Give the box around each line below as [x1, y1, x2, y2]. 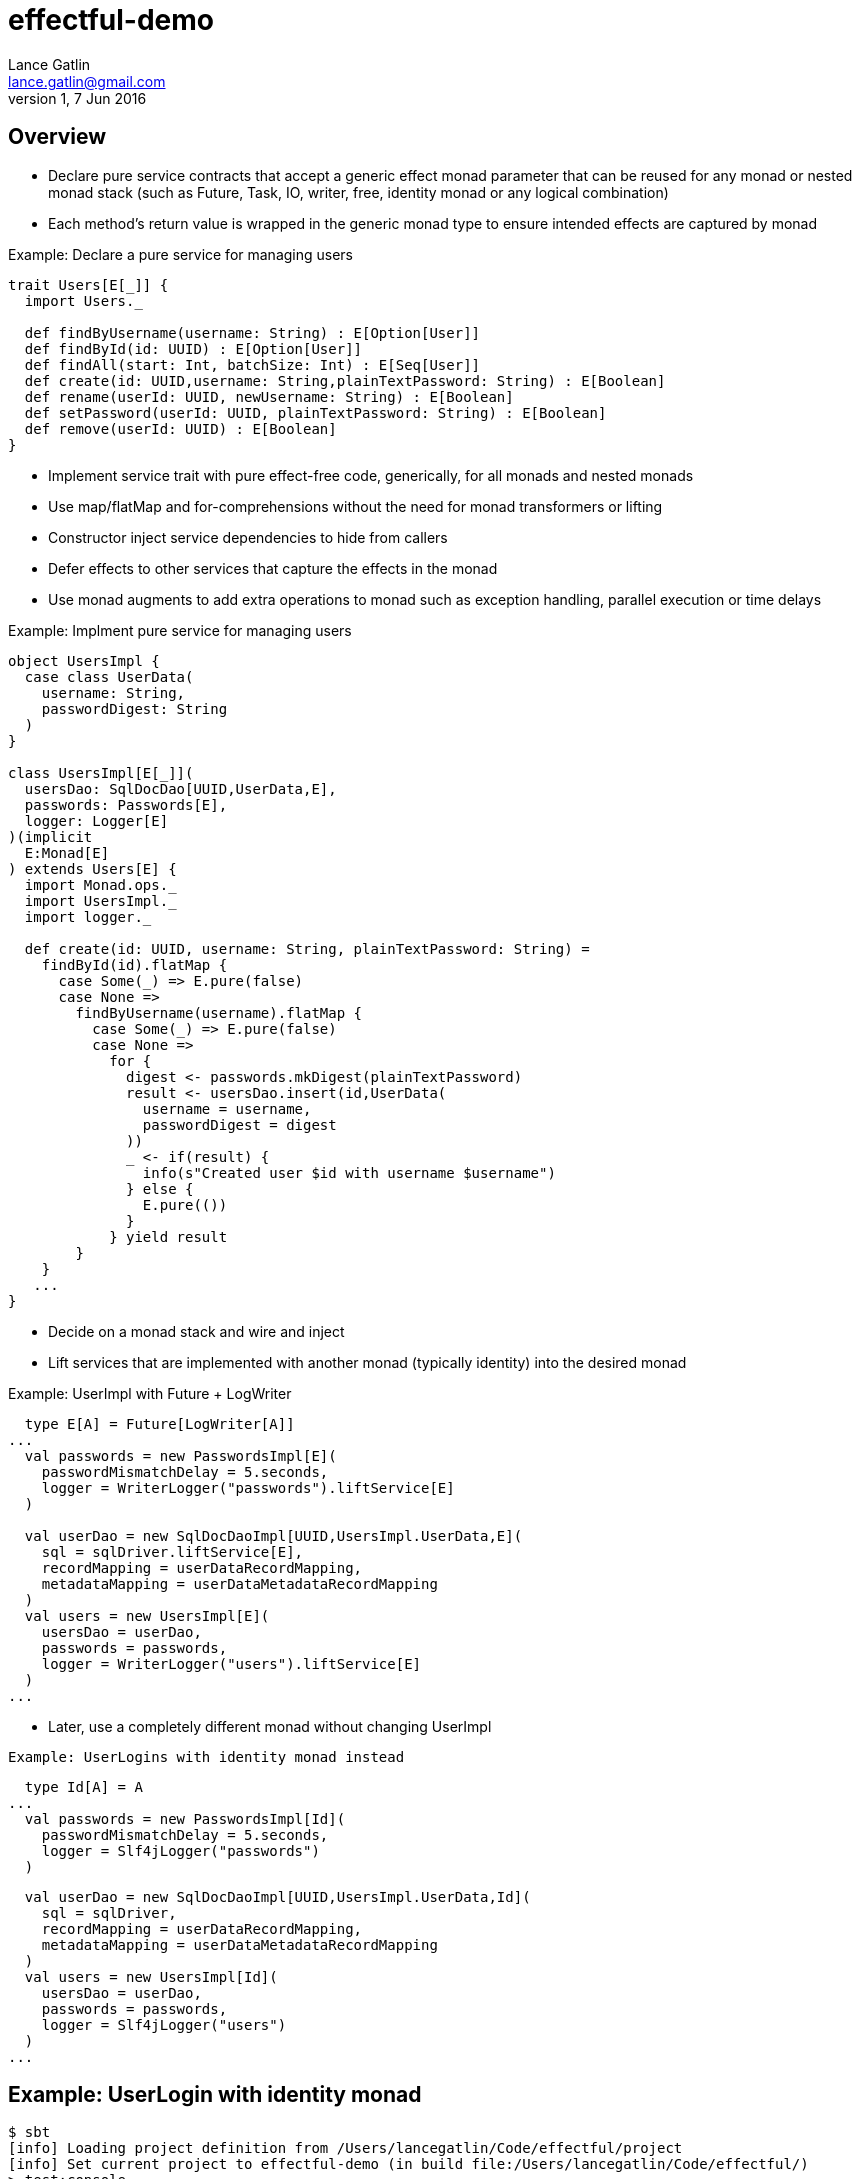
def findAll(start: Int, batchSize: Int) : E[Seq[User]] [24, 356, 481, 373]
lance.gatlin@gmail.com [8, 72, 166, 90]
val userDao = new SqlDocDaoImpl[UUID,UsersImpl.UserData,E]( [24, 1527, 523, 1544]
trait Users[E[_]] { [8, 276, 169, 293]
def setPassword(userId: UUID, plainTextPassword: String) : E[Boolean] [24, 404, 607, 421]
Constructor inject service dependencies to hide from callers [48, 528, 448, 546]
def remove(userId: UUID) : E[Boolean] [24, 420, 337, 437]
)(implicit [8, 828, 93, 845]
